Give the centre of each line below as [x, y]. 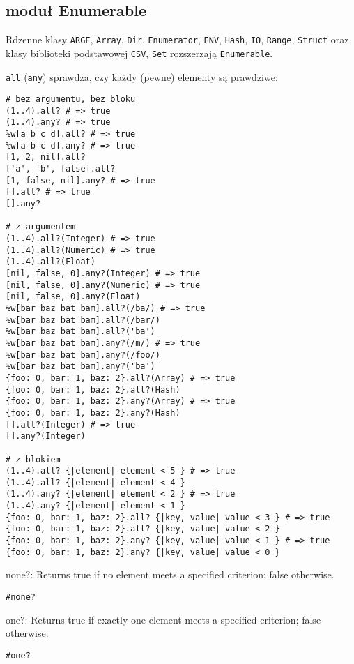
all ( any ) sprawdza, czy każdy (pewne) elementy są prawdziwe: [142, 76]
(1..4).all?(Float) [51, 262]
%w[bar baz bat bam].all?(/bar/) [83, 320]
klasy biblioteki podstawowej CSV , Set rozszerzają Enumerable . [139, 53]
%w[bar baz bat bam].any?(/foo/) [83, 355]
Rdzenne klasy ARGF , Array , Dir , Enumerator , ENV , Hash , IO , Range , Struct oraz [177, 39]
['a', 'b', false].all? [61, 169]
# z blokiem [33, 459]
